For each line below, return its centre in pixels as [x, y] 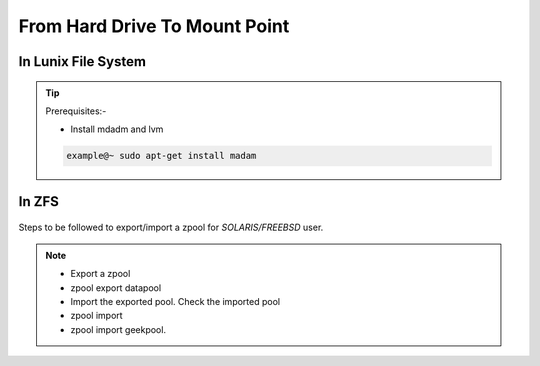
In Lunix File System [82, 61]
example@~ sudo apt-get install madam [161, 156]
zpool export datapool [116, 287]
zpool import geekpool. [118, 329]
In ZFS [38, 201]
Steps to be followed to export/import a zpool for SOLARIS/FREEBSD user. [171, 227]
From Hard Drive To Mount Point [154, 26]
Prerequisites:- [76, 111]
